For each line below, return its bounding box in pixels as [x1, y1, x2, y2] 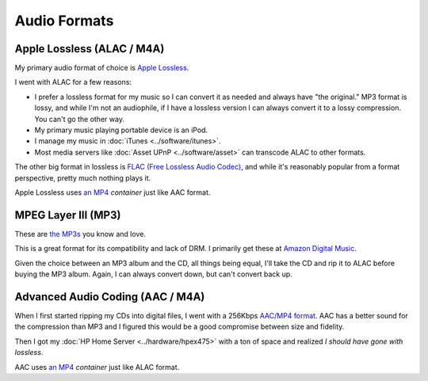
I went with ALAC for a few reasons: [14, 78, 132, 87]
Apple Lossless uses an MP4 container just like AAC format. [14, 187, 211, 197]
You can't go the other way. [34, 114, 124, 124]
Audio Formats [14, 12, 114, 29]
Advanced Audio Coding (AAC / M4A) [14, 290, 205, 303]
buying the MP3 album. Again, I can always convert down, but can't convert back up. [14, 269, 292, 279]
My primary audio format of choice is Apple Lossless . [14, 63, 189, 73]
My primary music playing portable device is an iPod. [34, 125, 208, 135]
